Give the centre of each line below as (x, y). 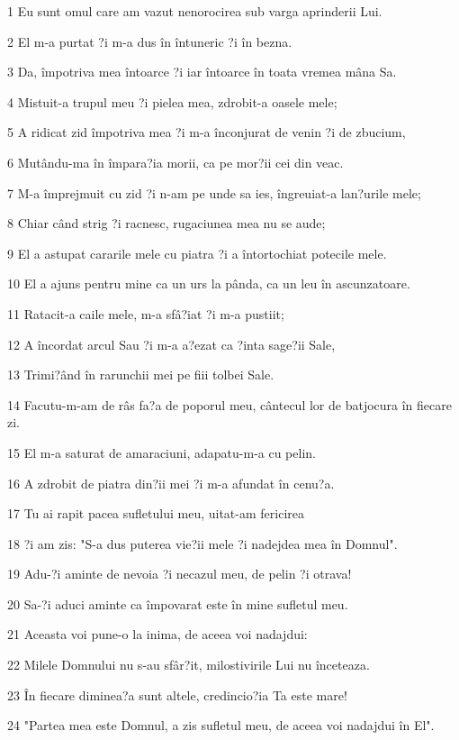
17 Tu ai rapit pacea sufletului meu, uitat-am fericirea (156, 513)
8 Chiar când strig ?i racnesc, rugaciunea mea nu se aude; (166, 223)
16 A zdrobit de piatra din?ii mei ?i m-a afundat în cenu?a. (171, 483)
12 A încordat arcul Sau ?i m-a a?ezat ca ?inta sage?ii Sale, (171, 344)
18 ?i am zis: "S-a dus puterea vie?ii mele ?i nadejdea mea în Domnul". (202, 543)
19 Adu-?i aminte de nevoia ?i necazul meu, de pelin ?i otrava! (180, 574)
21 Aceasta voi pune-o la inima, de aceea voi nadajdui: (157, 634)
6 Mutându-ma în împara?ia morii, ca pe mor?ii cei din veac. (175, 162)
